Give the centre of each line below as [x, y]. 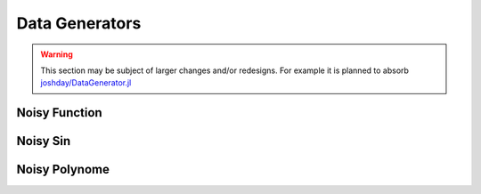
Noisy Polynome [63, 170]
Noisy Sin [44, 141]
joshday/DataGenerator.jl [86, 83]
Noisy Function [59, 113]
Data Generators [79, 23]
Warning [57, 54]
